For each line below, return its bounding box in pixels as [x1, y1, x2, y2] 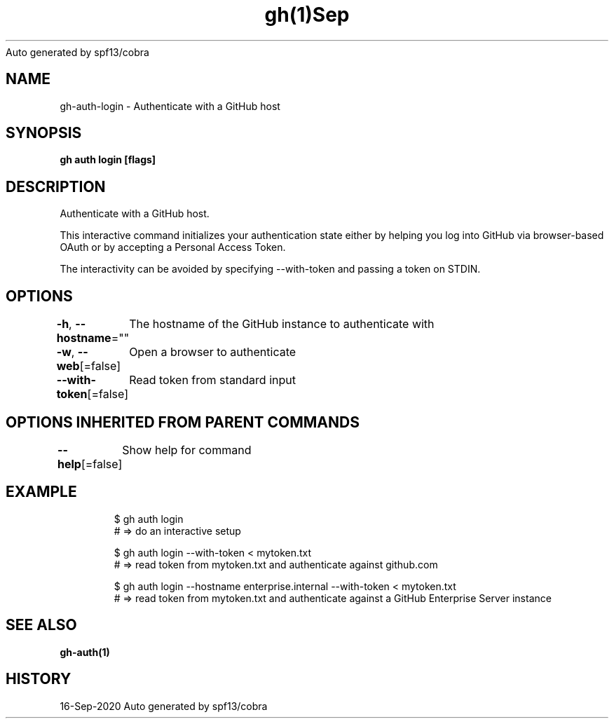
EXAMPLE [6, 483, 77, 501]
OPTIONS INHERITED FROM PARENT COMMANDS [6, 413, 360, 431]
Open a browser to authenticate [129, 345, 296, 360]
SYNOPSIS [6, 124, 82, 142]
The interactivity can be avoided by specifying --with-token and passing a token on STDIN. [60, 263, 481, 275]
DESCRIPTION [6, 177, 106, 196]
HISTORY [6, 670, 71, 688]
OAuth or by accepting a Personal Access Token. [60, 241, 286, 254]
